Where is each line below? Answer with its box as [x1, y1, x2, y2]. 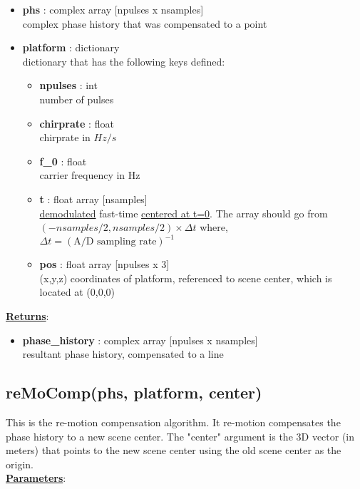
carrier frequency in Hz [39, 168, 140, 182]
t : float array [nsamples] [39, 191, 148, 206]
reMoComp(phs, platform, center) [6, 381, 262, 403]
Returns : [6, 309, 49, 323]
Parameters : [6, 470, 66, 485]
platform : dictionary [22, 40, 120, 55]
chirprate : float [39, 115, 114, 130]
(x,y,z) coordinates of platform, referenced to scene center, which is [39, 270, 332, 285]
